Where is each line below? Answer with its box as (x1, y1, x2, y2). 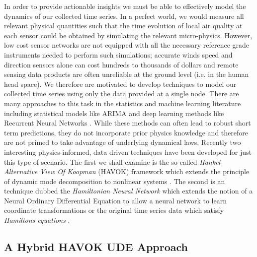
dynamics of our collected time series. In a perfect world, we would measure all (4, 10, 244, 21)
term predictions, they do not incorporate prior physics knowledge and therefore (4, 127, 248, 137)
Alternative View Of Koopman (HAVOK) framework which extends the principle (4, 166, 250, 177)
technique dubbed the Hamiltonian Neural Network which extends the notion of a (4, 186, 253, 196)
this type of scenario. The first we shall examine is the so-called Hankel (4, 156, 221, 167)
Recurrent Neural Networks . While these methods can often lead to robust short (4, 118, 251, 128)
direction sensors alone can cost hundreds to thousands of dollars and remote (4, 59, 239, 69)
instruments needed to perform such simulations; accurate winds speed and (4, 49, 233, 60)
